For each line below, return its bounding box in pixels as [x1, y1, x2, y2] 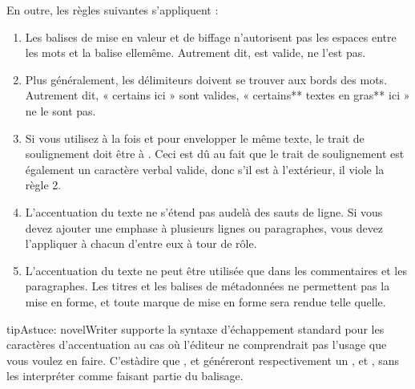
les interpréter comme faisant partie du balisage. [6, 367, 244, 384]
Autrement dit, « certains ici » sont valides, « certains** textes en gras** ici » [25, 87, 410, 103]
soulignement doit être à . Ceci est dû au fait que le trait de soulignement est [25, 145, 405, 162]
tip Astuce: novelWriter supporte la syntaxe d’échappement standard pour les [6, 320, 385, 337]
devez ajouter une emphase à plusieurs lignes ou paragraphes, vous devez [25, 219, 384, 236]
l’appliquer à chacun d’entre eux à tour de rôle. [25, 235, 257, 252]
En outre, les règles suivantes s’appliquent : [6, 2, 219, 18]
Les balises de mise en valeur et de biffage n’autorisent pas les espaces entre [25, 28, 397, 45]
